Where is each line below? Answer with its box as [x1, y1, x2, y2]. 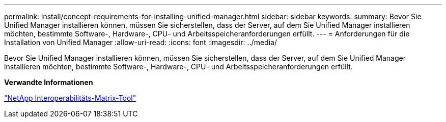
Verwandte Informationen [4, 78, 93, 87]
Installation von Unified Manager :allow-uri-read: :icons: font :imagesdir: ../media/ [4, 38, 277, 47]
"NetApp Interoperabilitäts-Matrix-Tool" [4, 94, 136, 102]
